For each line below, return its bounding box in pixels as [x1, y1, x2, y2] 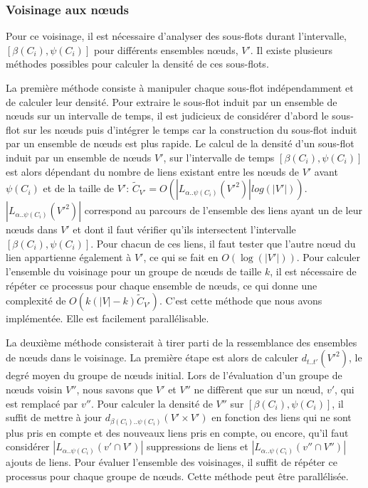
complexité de [6, 293, 66, 308]
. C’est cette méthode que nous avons [159, 293, 322, 308]
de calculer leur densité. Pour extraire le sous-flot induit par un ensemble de [6, 94, 337, 109]
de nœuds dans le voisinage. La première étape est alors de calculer [6, 350, 298, 365]
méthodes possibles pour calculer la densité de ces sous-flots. [6, 56, 269, 71]
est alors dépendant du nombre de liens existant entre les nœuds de [6, 164, 300, 179]
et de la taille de [43, 181, 114, 196]
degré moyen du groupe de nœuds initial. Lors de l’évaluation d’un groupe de [6, 368, 342, 383]
